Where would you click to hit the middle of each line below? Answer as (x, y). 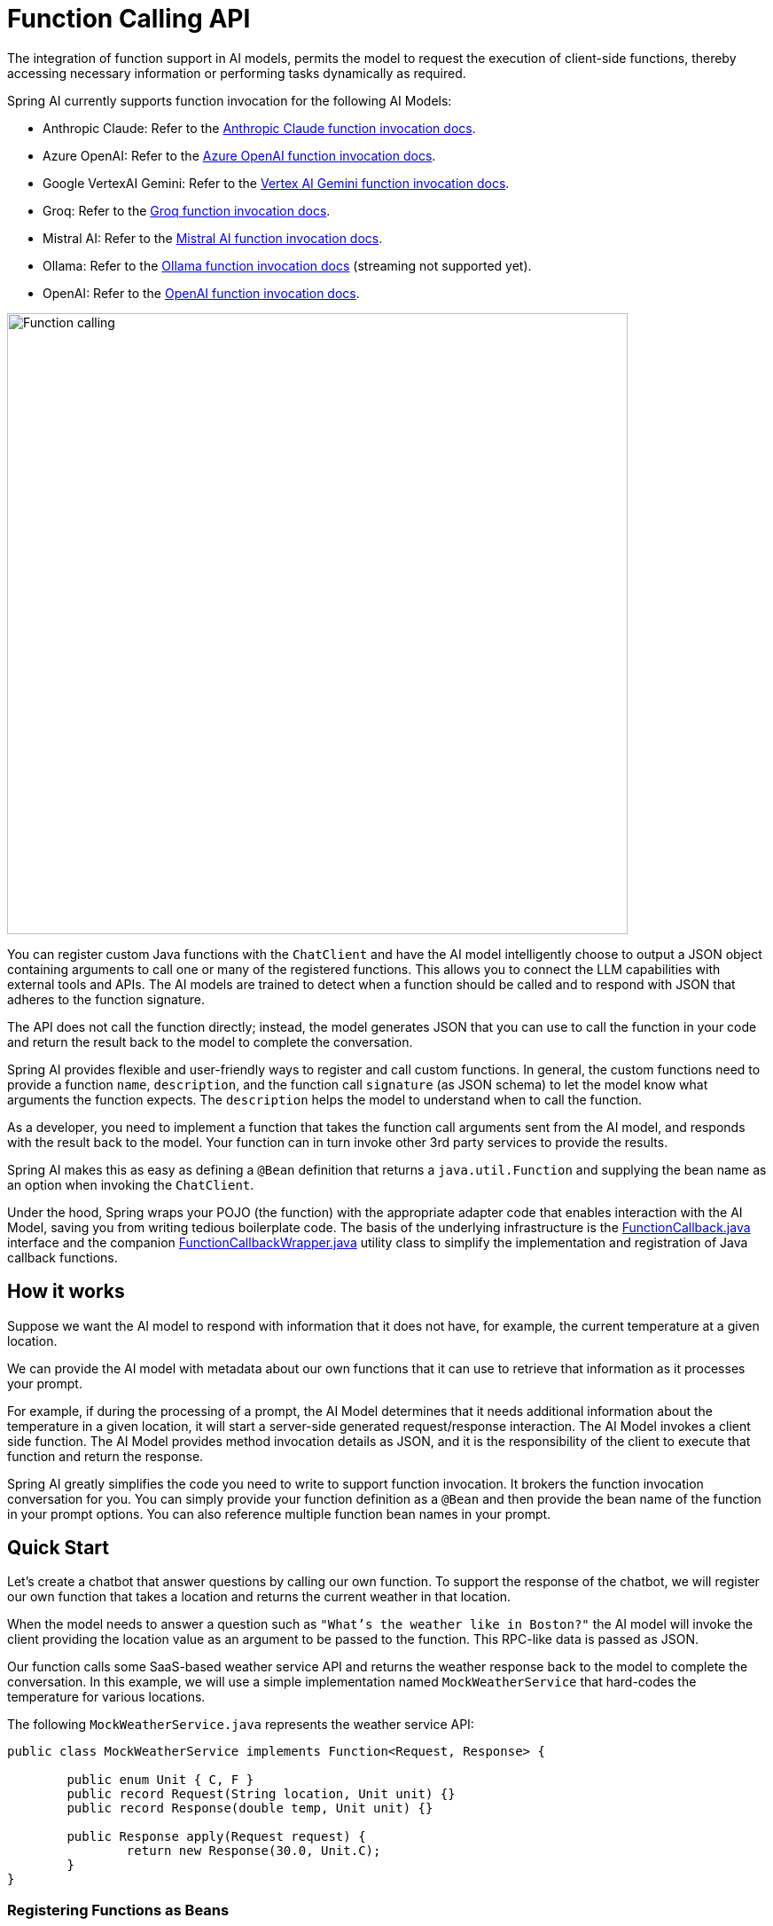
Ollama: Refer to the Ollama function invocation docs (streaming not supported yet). (287, 265)
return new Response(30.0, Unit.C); (254, 1851)
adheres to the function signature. (106, 999)
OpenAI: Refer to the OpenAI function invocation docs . (201, 293)
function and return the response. (105, 1456)
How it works (66, 1292)
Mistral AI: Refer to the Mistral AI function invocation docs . (213, 238)
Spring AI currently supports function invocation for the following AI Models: (230, 100)
